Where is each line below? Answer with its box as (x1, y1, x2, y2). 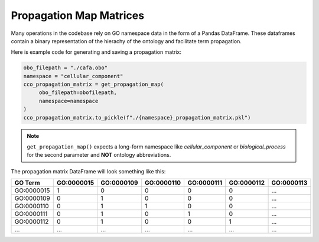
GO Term (14, 179, 41, 187)
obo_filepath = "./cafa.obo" (23, 64, 108, 71)
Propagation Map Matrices (11, 9, 145, 22)
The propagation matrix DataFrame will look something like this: (11, 167, 166, 175)
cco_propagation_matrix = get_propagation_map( (23, 81, 164, 88)
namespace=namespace (38, 98, 99, 104)
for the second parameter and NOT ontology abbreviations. (27, 151, 171, 159)
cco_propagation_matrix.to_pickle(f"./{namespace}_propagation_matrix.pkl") (23, 114, 251, 121)
